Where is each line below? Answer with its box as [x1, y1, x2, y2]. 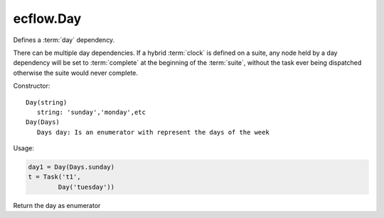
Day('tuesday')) [58, 182, 115, 191]
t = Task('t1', [28, 173, 81, 181]
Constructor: [13, 82, 50, 90]
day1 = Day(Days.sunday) [28, 163, 115, 171]
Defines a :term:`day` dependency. [13, 36, 115, 44]
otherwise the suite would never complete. [13, 68, 139, 77]
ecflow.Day [13, 11, 82, 26]
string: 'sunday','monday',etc [36, 108, 146, 116]
